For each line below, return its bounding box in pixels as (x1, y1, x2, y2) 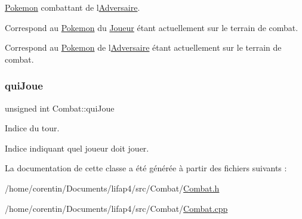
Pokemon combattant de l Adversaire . (5, 1, 140, 13)
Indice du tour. (5, 122, 60, 134)
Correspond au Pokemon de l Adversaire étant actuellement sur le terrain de (5, 41, 282, 54)
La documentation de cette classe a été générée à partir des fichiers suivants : (5, 162, 287, 174)
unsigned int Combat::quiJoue (5, 101, 115, 114)
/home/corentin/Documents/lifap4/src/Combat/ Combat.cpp (5, 202, 228, 214)
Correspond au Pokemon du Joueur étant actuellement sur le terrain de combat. (5, 21, 298, 33)
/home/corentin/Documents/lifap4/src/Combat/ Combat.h (5, 181, 220, 194)
